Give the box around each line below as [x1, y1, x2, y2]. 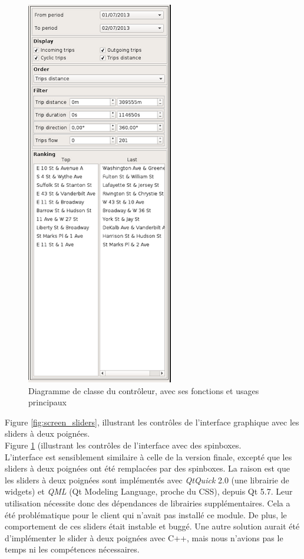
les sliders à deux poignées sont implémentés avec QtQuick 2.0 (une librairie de [5, 473, 289, 486]
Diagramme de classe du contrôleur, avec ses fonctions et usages [28, 384, 259, 396]
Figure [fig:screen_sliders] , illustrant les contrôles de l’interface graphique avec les [5, 415, 299, 428]
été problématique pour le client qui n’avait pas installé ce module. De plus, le [5, 508, 287, 521]
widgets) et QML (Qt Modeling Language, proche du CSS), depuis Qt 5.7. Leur [5, 485, 293, 498]
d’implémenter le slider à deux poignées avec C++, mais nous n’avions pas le [5, 531, 283, 544]
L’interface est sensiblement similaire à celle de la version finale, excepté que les [5, 450, 292, 463]
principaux [28, 396, 67, 408]
